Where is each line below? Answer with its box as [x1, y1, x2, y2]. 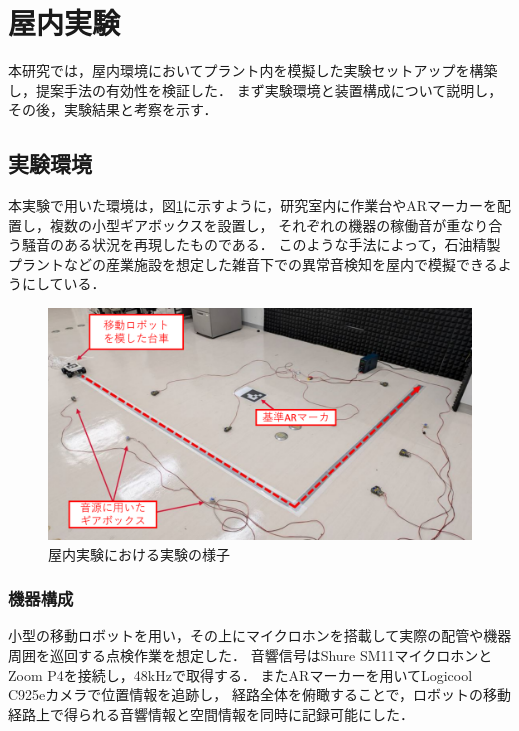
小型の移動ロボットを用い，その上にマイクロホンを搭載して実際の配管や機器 [8, 625, 512, 646]
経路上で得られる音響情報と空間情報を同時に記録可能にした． [8, 703, 414, 724]
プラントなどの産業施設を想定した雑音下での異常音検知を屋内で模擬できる [8, 253, 498, 274]
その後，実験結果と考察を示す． [8, 99, 218, 120]
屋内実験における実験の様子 [48, 543, 230, 564]
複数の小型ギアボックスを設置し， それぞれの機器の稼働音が [49, 214, 447, 235]
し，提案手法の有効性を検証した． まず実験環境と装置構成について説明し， [8, 79, 503, 100]
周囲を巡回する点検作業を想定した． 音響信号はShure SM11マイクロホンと [8, 644, 493, 665]
